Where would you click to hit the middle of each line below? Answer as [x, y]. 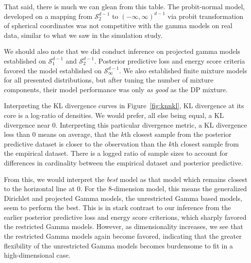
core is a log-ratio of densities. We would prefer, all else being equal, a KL [114, 115]
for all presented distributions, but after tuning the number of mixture [109, 80]
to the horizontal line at [39, 189]
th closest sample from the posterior [178, 134]
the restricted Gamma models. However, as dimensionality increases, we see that [124, 226]
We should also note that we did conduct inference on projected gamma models [122, 51]
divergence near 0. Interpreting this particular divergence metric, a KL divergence [125, 124]
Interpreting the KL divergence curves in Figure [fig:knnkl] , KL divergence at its [124, 106]
